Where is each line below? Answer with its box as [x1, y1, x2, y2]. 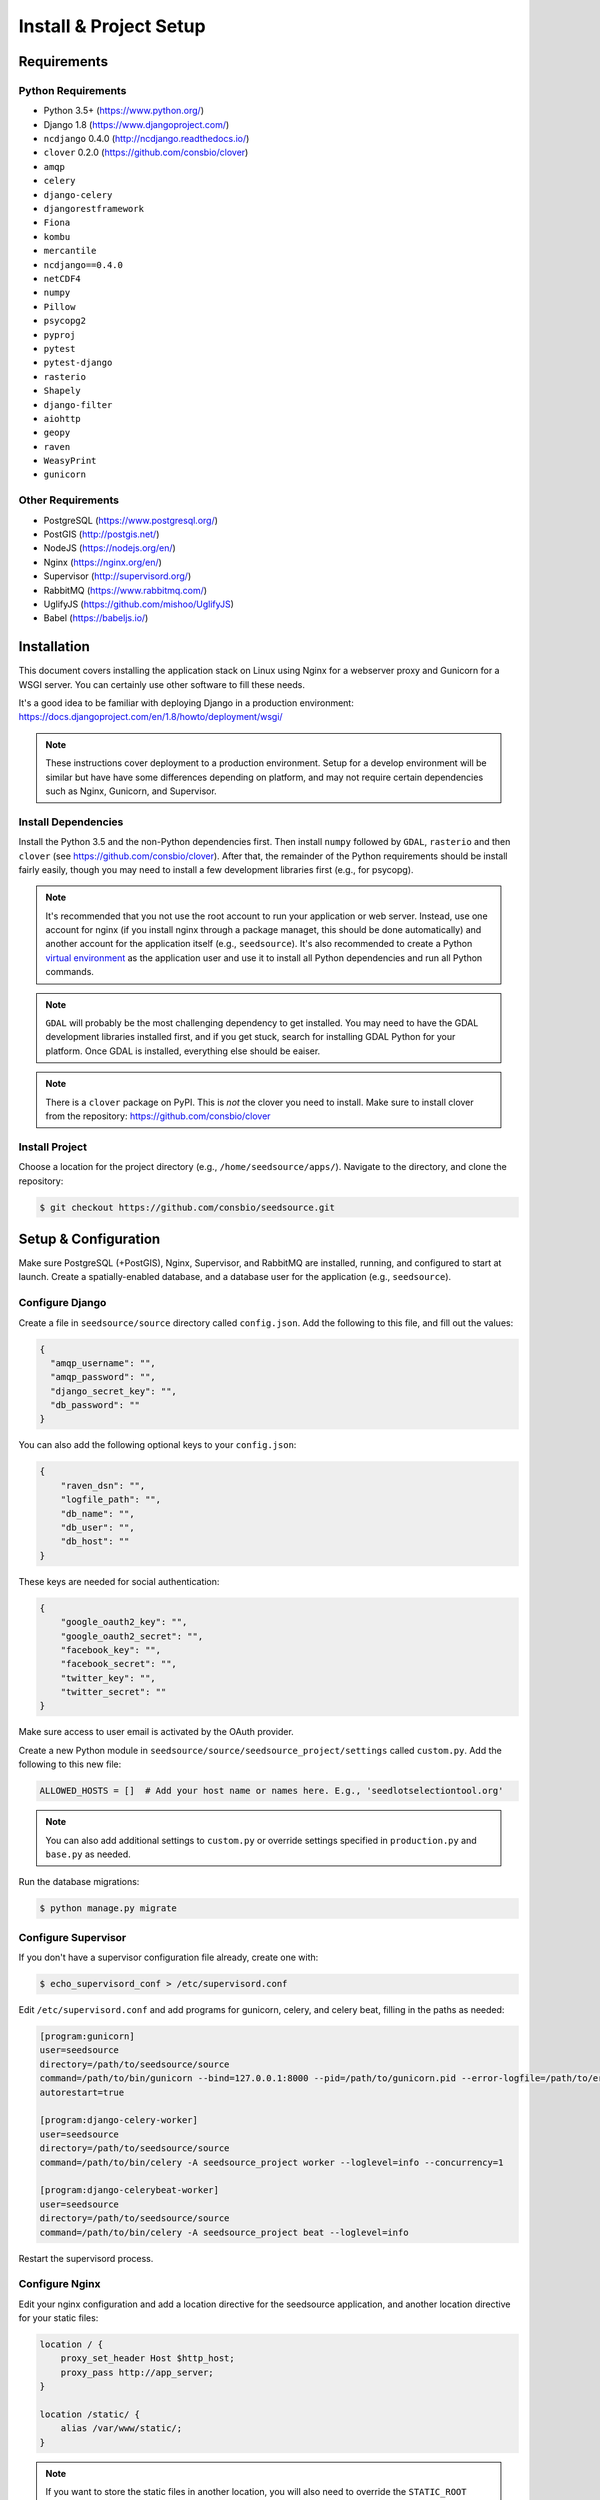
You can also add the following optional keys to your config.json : [18, 1439, 297, 1451]
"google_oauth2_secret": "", [60, 1630, 204, 1642]
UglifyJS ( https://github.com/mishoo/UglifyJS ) [43, 598, 235, 610]
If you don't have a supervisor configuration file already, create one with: [18, 1951, 319, 1964]
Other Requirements [18, 493, 120, 507]
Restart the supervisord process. [18, 2252, 154, 2264]
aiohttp [43, 413, 82, 424]
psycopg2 [43, 315, 87, 327]
